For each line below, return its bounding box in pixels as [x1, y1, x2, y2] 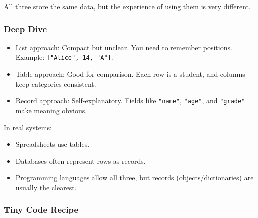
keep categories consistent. [15, 78, 96, 89]
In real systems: [4, 122, 52, 132]
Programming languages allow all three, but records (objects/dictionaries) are [15, 172, 254, 183]
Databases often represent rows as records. [15, 155, 146, 166]
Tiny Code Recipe [4, 203, 79, 216]
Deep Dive [4, 22, 47, 35]
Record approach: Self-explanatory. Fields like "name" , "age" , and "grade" [15, 95, 245, 106]
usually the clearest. [15, 182, 77, 192]
